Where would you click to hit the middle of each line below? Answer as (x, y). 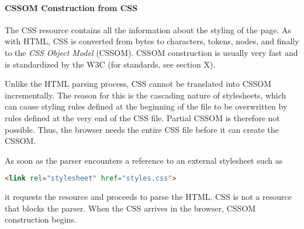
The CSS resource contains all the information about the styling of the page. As (148, 29)
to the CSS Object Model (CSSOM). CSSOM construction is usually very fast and (151, 52)
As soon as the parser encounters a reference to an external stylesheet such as (144, 160)
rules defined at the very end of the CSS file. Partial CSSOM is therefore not (142, 117)
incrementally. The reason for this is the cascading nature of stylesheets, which (146, 95)
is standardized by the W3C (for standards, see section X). (110, 64)
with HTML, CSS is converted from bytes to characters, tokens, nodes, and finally (152, 41)
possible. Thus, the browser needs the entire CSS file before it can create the (142, 129)
